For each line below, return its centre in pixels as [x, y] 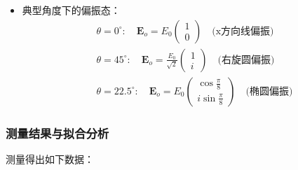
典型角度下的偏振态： [71, 10]
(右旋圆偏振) [246, 60]
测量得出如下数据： [50, 158]
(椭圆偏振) [269, 91]
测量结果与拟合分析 [57, 133]
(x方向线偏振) [243, 31]
